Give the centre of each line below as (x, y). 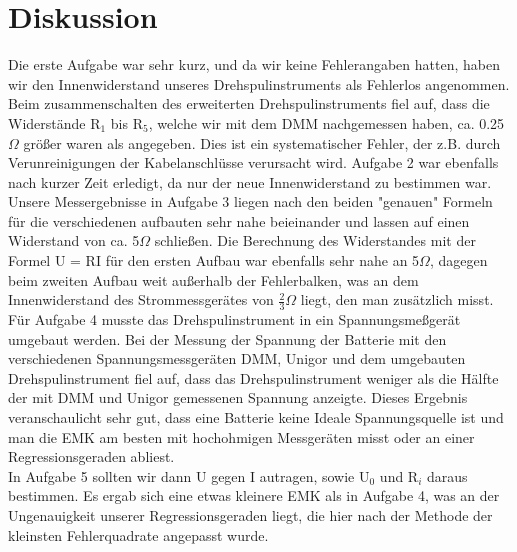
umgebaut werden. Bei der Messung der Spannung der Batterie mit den (227, 338)
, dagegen (458, 260)
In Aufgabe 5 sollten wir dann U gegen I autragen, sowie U (189, 475)
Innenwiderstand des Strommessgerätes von (141, 299)
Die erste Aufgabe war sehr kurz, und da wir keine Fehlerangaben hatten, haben (254, 64)
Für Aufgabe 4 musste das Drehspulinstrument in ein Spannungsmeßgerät (234, 319)
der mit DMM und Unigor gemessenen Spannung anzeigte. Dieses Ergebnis (238, 397)
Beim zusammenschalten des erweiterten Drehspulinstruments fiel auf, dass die (249, 103)
